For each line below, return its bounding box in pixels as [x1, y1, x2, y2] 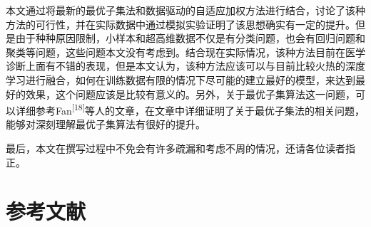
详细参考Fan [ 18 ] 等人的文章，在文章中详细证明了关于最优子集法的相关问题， [15, 101, 365, 117]
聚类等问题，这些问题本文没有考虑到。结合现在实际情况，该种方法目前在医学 [6, 44, 365, 59]
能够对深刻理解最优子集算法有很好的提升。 [6, 117, 205, 132]
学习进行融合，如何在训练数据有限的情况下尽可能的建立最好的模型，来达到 [6, 72, 355, 87]
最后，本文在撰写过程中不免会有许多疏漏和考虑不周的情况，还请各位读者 [6, 141, 345, 155]
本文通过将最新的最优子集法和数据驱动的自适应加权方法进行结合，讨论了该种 [6, 3, 365, 17]
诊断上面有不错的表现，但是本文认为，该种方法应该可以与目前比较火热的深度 [6, 58, 365, 73]
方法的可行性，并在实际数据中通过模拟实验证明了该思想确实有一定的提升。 [6, 16, 355, 31]
